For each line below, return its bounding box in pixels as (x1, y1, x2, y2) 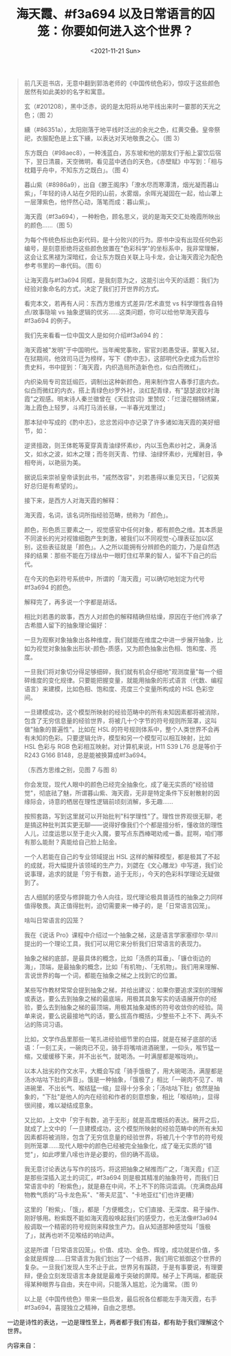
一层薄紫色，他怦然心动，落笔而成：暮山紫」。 (23, 198, 154, 206)
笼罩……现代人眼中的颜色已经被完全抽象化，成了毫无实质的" (36, 1141, 206, 1150)
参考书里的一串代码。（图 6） (23, 261, 105, 269)
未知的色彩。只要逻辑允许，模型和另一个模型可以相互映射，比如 (30, 734, 211, 742)
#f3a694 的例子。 (23, 316, 75, 324)
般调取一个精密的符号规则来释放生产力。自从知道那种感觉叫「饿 (23, 1222, 205, 1231)
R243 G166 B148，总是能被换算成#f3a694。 (23, 751, 150, 759)
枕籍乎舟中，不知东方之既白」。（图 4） (23, 166, 133, 174)
